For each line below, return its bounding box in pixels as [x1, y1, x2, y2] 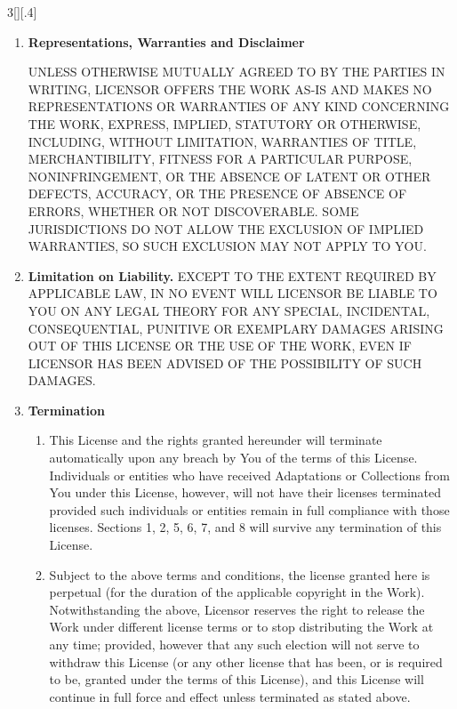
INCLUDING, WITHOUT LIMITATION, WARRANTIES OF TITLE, [28, 132, 417, 150]
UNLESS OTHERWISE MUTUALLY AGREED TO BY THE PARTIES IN [28, 62, 445, 81]
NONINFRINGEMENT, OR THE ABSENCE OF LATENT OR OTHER [28, 166, 431, 185]
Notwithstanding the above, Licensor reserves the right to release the [49, 600, 425, 618]
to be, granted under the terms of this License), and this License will [49, 670, 424, 689]
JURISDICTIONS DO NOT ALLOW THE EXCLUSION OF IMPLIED [28, 219, 424, 238]
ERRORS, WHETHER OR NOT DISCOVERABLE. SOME [28, 201, 359, 220]
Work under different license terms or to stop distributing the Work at [49, 617, 434, 636]
